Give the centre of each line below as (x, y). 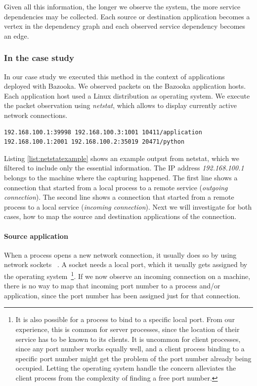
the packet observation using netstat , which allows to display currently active (120, 105)
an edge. (17, 35)
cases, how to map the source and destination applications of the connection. (120, 216)
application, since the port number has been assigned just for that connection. (122, 295)
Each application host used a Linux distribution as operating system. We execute (127, 95)
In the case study (39, 58)
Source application (36, 236)
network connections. (36, 115)
